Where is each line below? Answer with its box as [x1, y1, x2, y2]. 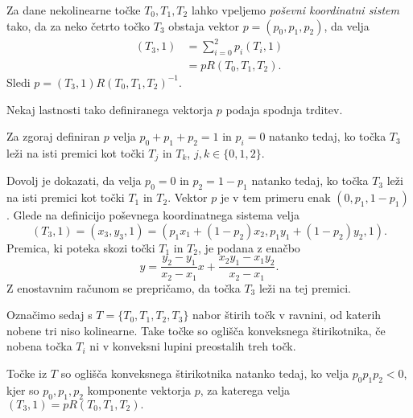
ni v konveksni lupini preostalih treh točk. [89, 338, 296, 354]
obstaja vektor [168, 17, 239, 34]
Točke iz [6, 365, 47, 382]
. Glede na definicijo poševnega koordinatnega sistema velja [6, 207, 299, 223]
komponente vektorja [87, 381, 191, 398]
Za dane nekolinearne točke [6, 2, 141, 18]
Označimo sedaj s [6, 306, 93, 323]
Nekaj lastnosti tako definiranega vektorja [6, 100, 213, 117]
